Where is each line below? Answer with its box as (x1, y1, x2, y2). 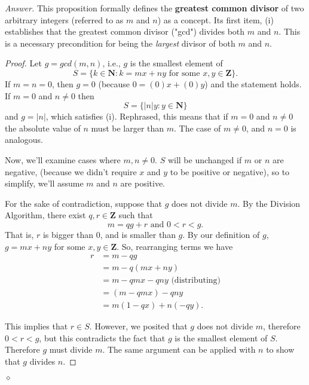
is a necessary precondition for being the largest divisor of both (5, 36, 235, 49)
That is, (5, 228, 34, 240)
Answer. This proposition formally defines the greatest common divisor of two (5, 2, 304, 14)
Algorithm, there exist (5, 209, 86, 221)
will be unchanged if (167, 153, 242, 166)
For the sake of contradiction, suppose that (5, 197, 163, 209)
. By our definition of (182, 228, 260, 240)
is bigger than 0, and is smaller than (42, 228, 176, 240)
